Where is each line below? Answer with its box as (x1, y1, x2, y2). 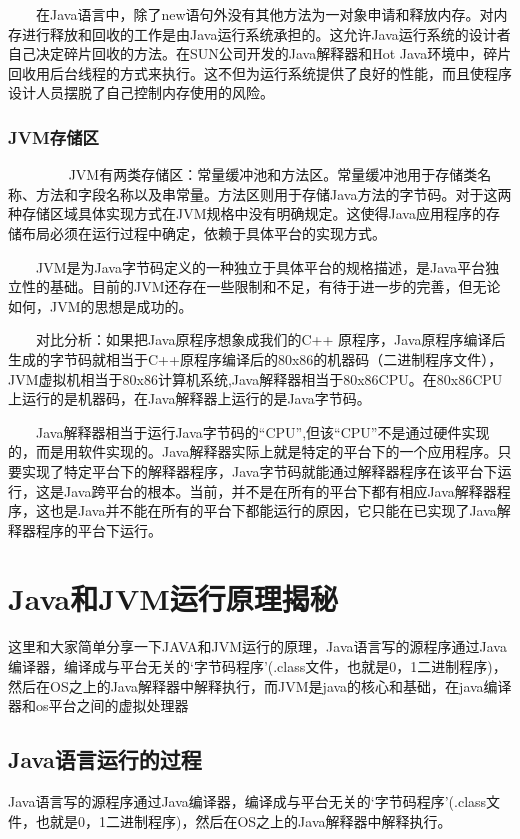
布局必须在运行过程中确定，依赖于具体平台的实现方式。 (21, 222, 386, 243)
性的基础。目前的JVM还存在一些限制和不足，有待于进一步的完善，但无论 (21, 276, 501, 297)
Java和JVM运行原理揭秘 (8, 578, 338, 619)
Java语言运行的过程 (8, 744, 202, 775)
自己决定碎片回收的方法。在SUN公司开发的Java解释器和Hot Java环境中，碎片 (8, 43, 512, 64)
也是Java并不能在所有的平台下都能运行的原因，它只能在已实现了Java (49, 500, 497, 521)
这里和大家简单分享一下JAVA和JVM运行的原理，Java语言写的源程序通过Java (8, 636, 507, 657)
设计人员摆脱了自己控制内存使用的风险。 (8, 82, 274, 103)
